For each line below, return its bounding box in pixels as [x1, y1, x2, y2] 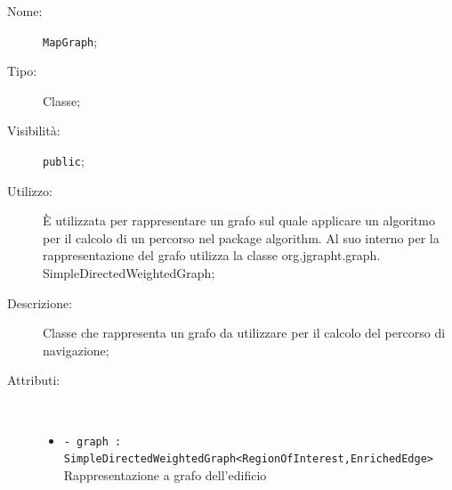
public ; [43, 151, 85, 170]
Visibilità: [7, 121, 61, 140]
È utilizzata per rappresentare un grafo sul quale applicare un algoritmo [43, 211, 435, 230]
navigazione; [43, 340, 109, 359]
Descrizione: [7, 293, 73, 312]
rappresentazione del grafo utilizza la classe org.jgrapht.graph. [43, 246, 381, 265]
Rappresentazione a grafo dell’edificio [63, 465, 267, 484]
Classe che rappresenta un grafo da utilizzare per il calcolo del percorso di [43, 323, 446, 342]
